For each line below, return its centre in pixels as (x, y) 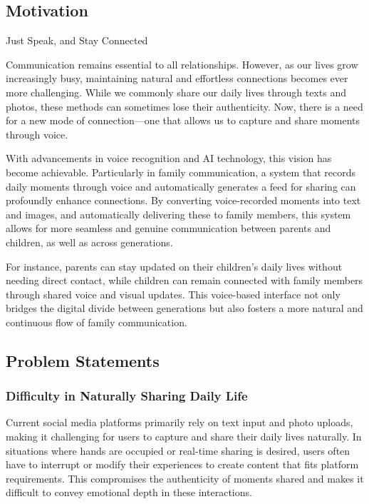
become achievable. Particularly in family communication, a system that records (181, 172)
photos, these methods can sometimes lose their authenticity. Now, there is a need (184, 106)
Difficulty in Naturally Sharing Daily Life (127, 396)
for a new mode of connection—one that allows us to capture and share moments (183, 120)
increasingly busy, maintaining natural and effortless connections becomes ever (177, 78)
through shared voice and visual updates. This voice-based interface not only (173, 294)
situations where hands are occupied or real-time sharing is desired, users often (178, 450)
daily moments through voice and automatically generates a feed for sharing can (181, 186)
